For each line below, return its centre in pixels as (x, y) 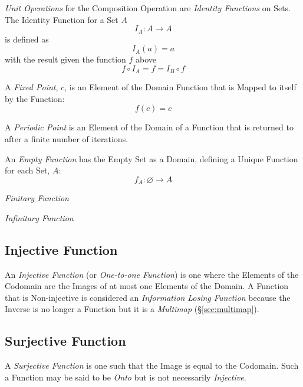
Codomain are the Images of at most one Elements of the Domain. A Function (147, 286)
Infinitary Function (39, 217)
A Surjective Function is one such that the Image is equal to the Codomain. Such (152, 365)
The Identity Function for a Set (62, 19)
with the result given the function (65, 59)
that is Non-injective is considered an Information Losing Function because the (148, 297)
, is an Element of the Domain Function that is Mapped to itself (180, 87)
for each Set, (27, 170)
